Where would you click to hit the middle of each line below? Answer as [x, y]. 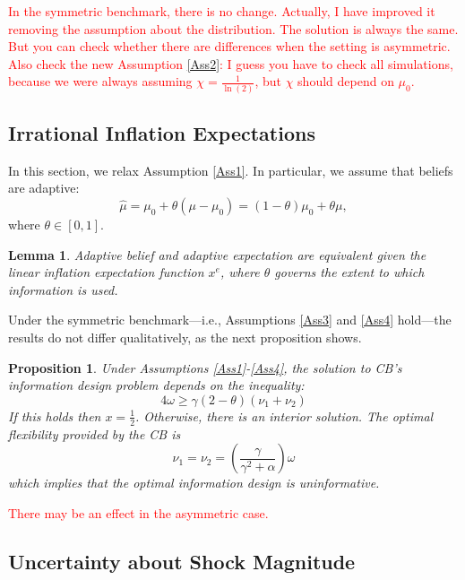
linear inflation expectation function [106, 272]
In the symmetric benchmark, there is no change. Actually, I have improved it [222, 11]
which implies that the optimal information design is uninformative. [194, 483]
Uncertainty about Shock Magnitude [182, 561]
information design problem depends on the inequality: [156, 385]
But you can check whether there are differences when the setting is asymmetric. [229, 46]
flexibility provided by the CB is [95, 433]
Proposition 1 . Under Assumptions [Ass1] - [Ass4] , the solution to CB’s [205, 367]
